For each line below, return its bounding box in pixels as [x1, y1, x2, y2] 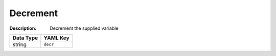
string [12, 41, 27, 48]
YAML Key [43, 34, 70, 41]
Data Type [12, 34, 38, 41]
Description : [9, 25, 37, 31]
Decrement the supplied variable [50, 25, 119, 31]
